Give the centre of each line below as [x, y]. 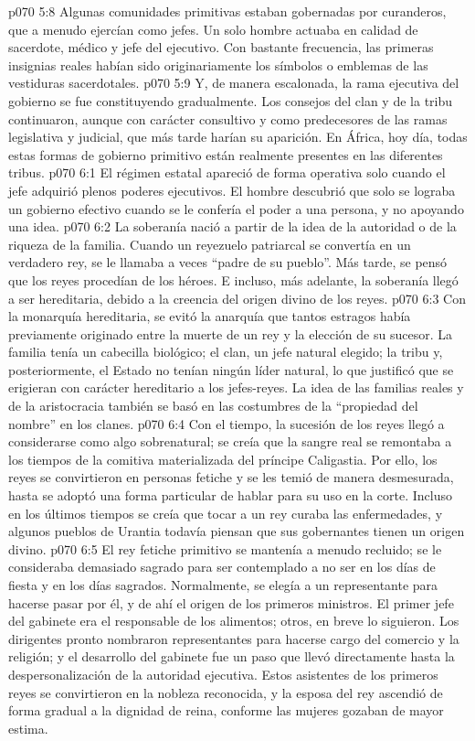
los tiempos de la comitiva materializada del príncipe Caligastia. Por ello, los [223, 459]
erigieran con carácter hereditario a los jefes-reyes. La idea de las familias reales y [236, 387]
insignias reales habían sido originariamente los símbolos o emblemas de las [218, 64]
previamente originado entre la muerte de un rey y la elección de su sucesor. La [230, 333]
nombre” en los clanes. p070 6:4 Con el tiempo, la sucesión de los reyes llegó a [227, 423]
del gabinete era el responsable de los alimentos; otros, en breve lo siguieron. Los [234, 621]
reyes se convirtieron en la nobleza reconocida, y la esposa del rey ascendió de [226, 692]
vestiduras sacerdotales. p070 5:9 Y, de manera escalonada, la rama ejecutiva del [234, 83]
